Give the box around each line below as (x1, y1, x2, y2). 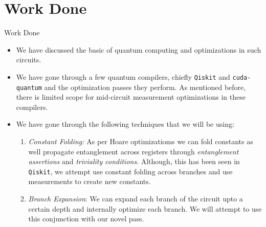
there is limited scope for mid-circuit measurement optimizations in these (16, 92, 246, 102)
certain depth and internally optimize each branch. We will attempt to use (28, 203, 262, 214)
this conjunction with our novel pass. (28, 213, 144, 224)
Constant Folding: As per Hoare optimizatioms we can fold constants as (28, 136, 253, 146)
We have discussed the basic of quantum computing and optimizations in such (16, 44, 261, 55)
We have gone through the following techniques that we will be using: (16, 119, 234, 129)
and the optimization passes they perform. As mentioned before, (44, 81, 246, 92)
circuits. (16, 54, 41, 65)
